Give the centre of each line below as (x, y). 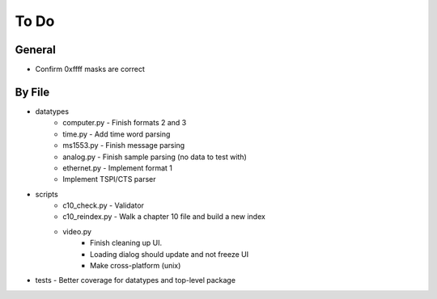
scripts (47, 194)
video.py (77, 231)
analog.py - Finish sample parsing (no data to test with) (155, 157)
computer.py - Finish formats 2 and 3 (125, 123)
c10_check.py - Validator (104, 205)
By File (32, 92)
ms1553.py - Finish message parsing (124, 145)
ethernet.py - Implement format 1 (118, 168)
